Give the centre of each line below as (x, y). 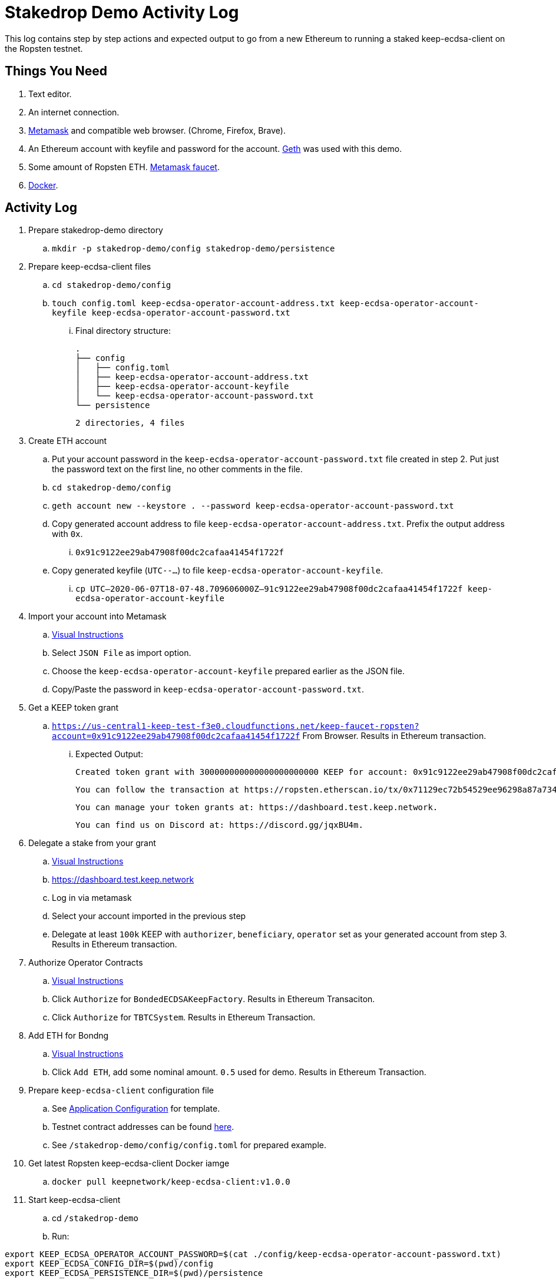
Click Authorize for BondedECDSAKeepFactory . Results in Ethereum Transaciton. (214, 999)
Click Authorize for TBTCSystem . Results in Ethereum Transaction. (184, 1017)
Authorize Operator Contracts (86, 963)
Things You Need (56, 71)
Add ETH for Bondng (69, 1036)
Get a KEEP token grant (74, 708)
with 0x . (67, 534)
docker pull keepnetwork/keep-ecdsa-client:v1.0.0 (171, 1182)
